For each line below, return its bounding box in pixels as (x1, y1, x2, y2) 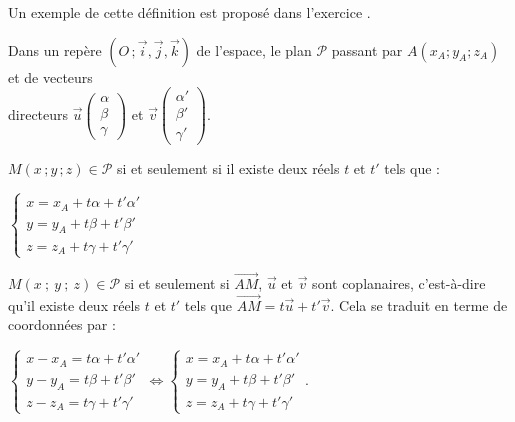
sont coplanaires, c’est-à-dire (312, 273, 486, 293)
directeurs (8, 103, 69, 124)
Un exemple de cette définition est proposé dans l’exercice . (8, 2, 371, 22)
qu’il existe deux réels (8, 294, 141, 315)
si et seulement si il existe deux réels (117, 158, 340, 179)
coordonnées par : (8, 314, 116, 335)
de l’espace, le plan (196, 39, 312, 60)
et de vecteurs (8, 66, 93, 87)
